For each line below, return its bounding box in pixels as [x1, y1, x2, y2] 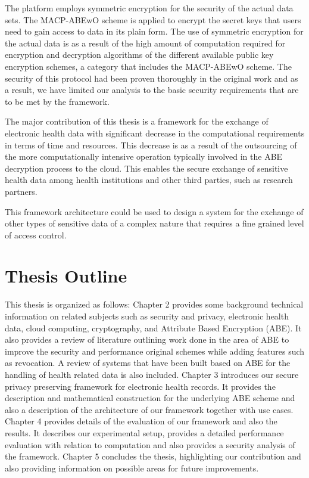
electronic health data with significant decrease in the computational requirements [5, 126, 305, 139]
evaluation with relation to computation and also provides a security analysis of [5, 438, 295, 451]
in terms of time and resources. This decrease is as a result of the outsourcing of [5, 138, 297, 151]
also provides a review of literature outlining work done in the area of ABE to [5, 333, 289, 346]
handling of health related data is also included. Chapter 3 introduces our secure [5, 368, 299, 380]
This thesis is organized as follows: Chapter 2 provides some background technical [5, 298, 304, 311]
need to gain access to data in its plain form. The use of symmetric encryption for [5, 25, 304, 38]
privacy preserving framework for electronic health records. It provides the [5, 380, 276, 392]
